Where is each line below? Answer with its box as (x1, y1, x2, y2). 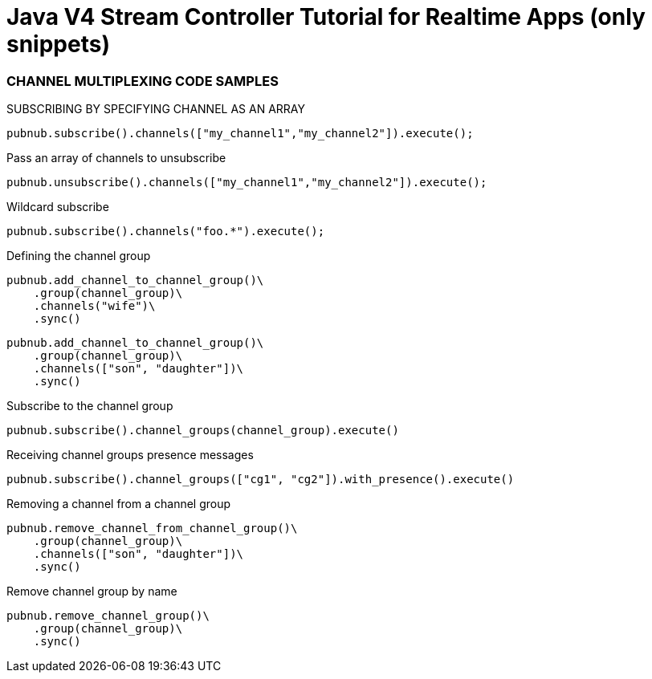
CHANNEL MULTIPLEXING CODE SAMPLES (6, 72, 279, 89)
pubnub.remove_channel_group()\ (6, 609, 210, 623)
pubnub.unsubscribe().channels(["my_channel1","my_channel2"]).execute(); (6, 176, 487, 189)
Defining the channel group (6, 249, 151, 263)
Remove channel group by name (6, 584, 177, 599)
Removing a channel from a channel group (6, 497, 231, 511)
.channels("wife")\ (33, 299, 156, 313)
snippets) (6, 30, 110, 58)
